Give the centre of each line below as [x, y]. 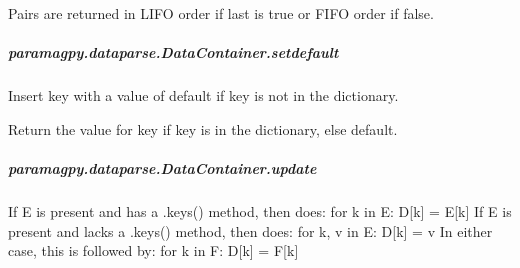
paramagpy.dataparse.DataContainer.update [162, 167]
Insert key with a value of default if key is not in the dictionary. [203, 95]
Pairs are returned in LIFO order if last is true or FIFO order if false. [221, 13]
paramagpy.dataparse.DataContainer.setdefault [173, 52]
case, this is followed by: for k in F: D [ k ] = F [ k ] [153, 250]
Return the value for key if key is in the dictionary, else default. [203, 128]
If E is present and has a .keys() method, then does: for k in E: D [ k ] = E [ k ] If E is [260, 210]
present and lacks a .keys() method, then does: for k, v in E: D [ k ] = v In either [250, 230]
